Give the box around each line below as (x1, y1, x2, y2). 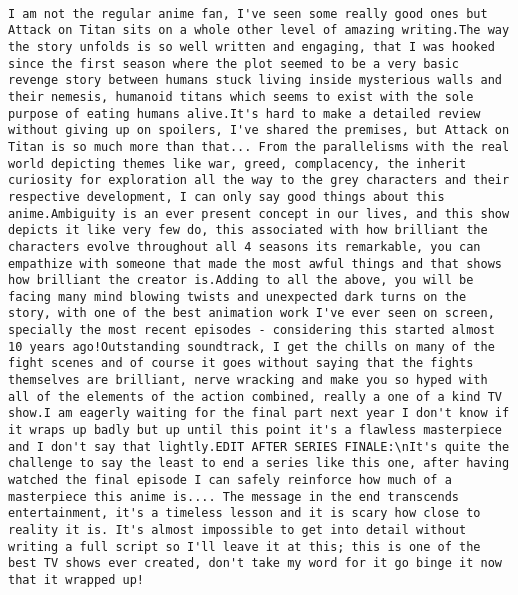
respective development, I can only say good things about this (8, 189, 445, 204)
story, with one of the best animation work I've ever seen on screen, (8, 306, 495, 321)
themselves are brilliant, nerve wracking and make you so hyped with (8, 373, 488, 388)
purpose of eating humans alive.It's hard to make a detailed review (8, 106, 481, 121)
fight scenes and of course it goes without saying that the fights (8, 356, 474, 371)
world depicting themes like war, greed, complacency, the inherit (8, 156, 467, 171)
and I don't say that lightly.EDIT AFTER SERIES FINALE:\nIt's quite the (8, 439, 510, 454)
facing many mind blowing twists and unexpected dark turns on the (8, 289, 467, 304)
